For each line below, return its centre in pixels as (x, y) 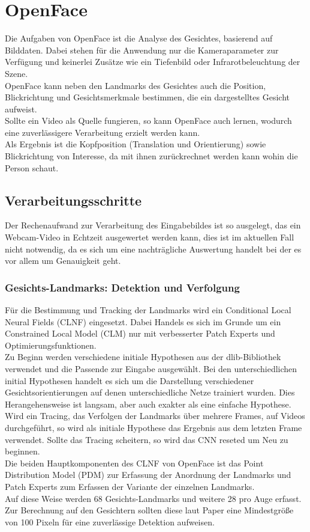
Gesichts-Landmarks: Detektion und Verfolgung (122, 287)
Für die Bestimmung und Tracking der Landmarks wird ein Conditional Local (148, 310)
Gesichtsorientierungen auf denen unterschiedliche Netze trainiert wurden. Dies (150, 392)
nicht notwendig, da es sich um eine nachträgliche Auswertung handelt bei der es (153, 249)
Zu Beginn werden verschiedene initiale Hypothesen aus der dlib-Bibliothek (143, 357)
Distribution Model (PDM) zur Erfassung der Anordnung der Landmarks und (148, 475)
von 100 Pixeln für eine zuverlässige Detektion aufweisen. (110, 521)
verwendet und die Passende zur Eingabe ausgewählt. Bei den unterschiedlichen (151, 369)
